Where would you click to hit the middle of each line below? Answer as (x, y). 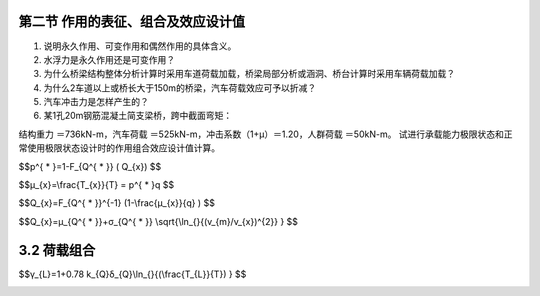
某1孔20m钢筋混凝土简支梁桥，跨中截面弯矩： (138, 116)
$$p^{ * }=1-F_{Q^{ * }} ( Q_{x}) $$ (90, 166)
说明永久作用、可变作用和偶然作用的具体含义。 (140, 46)
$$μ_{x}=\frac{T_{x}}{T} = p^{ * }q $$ (96, 185)
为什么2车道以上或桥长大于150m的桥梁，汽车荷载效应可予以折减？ (180, 87)
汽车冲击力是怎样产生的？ (96, 102)
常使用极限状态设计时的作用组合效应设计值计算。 (119, 148)
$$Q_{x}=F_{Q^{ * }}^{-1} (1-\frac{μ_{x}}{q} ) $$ (116, 203)
